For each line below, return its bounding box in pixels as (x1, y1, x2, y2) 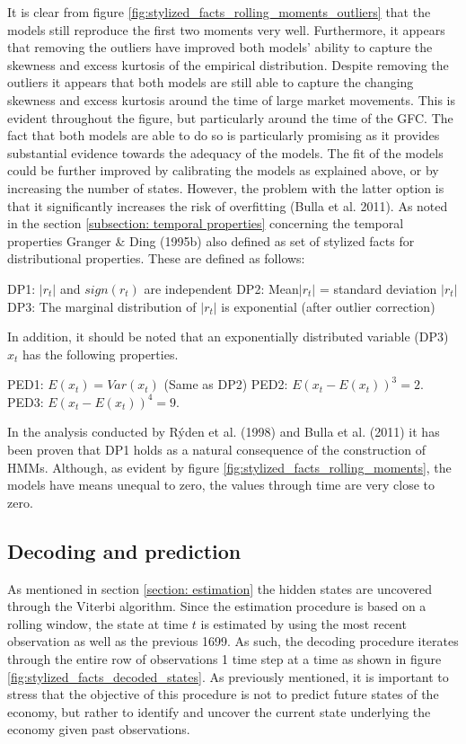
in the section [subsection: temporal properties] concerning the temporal (7, 214, 404, 233)
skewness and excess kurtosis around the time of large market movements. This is (7, 90, 455, 109)
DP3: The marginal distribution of (7, 297, 197, 315)
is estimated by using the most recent (200, 614, 407, 633)
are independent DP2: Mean (144, 279, 299, 297)
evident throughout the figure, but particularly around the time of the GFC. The (7, 108, 453, 127)
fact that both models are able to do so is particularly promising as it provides (7, 126, 440, 145)
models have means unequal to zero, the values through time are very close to (7, 475, 435, 494)
